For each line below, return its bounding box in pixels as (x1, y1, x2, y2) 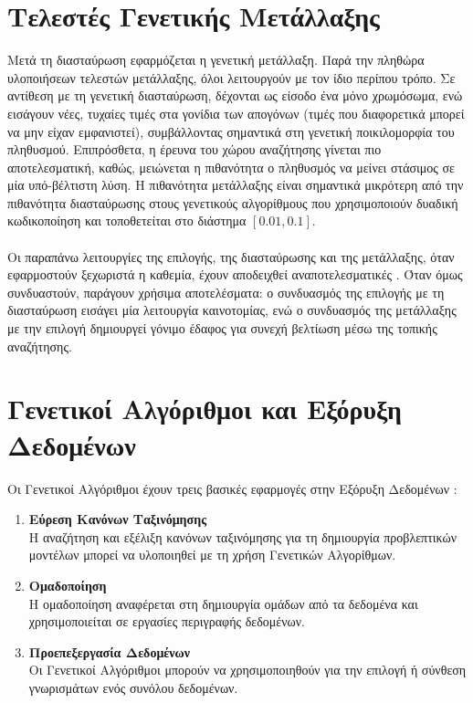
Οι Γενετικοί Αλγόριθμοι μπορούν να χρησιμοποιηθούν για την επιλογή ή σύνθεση (28, 660, 467, 679)
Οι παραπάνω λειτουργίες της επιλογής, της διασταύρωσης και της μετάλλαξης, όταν (7, 247, 455, 266)
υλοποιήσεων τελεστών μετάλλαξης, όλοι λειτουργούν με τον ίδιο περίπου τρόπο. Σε (7, 68, 456, 87)
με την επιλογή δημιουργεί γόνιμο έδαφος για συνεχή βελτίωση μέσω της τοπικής (7, 319, 437, 338)
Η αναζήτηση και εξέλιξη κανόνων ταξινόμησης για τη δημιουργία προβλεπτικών (28, 527, 457, 546)
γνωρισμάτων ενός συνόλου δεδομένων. (28, 677, 238, 697)
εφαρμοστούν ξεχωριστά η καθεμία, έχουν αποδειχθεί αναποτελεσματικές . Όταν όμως (7, 265, 463, 284)
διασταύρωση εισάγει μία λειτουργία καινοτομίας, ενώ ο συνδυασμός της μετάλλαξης (7, 300, 457, 320)
